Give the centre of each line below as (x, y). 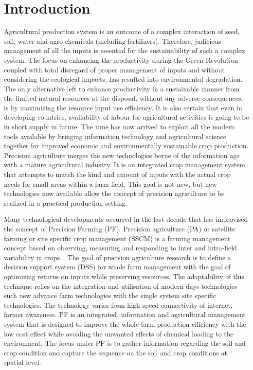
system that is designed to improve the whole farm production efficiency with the (125, 324)
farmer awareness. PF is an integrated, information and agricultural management (125, 314)
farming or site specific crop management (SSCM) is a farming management (117, 238)
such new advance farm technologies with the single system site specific (110, 295)
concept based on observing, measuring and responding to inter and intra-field (120, 248)
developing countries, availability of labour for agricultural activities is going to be (126, 117)
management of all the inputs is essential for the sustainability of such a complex (125, 50)
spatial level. (23, 362)
